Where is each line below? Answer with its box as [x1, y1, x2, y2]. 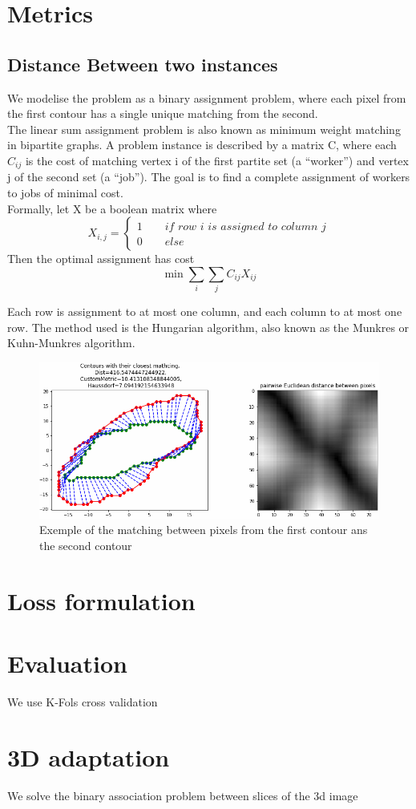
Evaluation [7, 647, 127, 680]
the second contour [39, 537, 132, 554]
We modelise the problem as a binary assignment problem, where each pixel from [7, 89, 406, 106]
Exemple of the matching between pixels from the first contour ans [39, 521, 368, 538]
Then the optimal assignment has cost [7, 250, 195, 267]
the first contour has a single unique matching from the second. [7, 105, 318, 122]
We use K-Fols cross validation [7, 694, 158, 710]
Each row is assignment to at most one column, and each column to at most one [7, 303, 402, 320]
